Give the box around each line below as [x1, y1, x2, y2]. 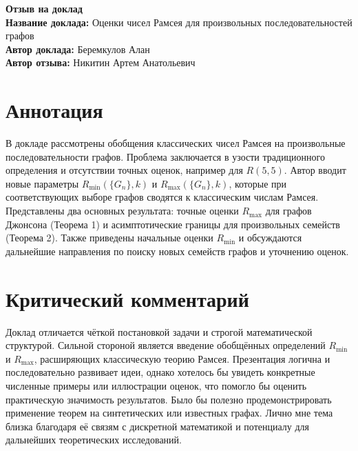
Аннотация [6, 96, 103, 124]
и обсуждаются [238, 230, 302, 245]
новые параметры [6, 176, 79, 190]
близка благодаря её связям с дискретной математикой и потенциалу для [6, 419, 310, 433]
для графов [265, 203, 312, 218]
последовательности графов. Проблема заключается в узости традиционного [6, 149, 325, 163]
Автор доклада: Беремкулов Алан [6, 41, 150, 56]
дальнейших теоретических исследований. [6, 432, 182, 447]
